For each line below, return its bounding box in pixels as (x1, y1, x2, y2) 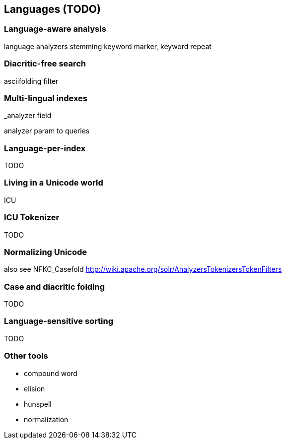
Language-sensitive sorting (4, 316, 114, 326)
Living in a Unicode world (4, 178, 103, 188)
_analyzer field (4, 111, 52, 120)
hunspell (24, 399, 52, 408)
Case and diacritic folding (4, 281, 105, 292)
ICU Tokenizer (4, 212, 60, 223)
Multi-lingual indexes (4, 93, 87, 103)
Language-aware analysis (4, 24, 106, 34)
